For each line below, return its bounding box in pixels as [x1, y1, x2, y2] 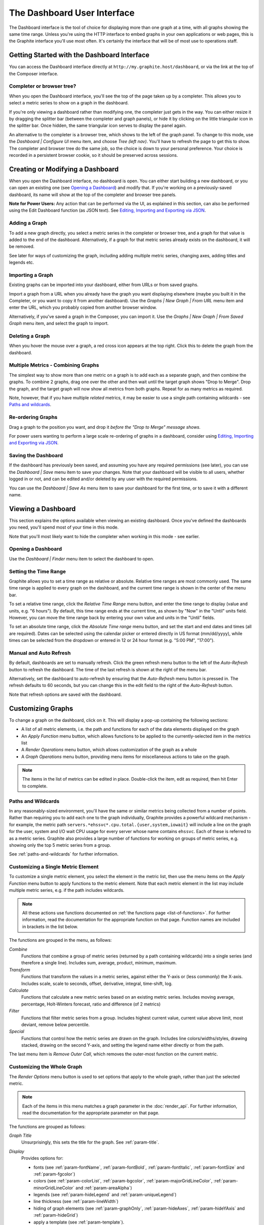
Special [9, 1029, 24, 1034]
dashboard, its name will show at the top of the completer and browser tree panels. [9, 192, 177, 197]
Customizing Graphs [9, 704, 73, 712]
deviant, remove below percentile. [21, 1022, 90, 1028]
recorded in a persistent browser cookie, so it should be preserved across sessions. [9, 152, 178, 158]
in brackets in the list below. [22, 924, 78, 930]
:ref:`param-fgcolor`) [33, 1171, 75, 1177]
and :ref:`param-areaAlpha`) [75, 1185, 132, 1191]
